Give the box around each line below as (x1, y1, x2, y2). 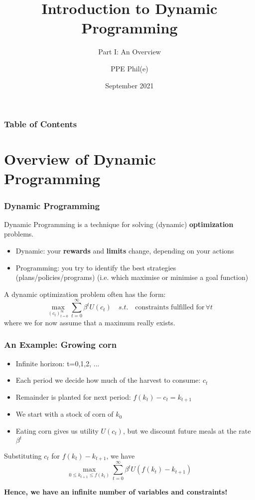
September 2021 (105, 80, 154, 90)
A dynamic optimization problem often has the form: (4, 288, 166, 299)
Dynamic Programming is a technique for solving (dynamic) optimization (4, 219, 234, 229)
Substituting (4, 451, 42, 461)
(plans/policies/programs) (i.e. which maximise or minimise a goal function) (15, 272, 249, 282)
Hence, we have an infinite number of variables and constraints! (4, 486, 228, 497)
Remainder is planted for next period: (15, 391, 131, 402)
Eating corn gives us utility (15, 425, 99, 436)
